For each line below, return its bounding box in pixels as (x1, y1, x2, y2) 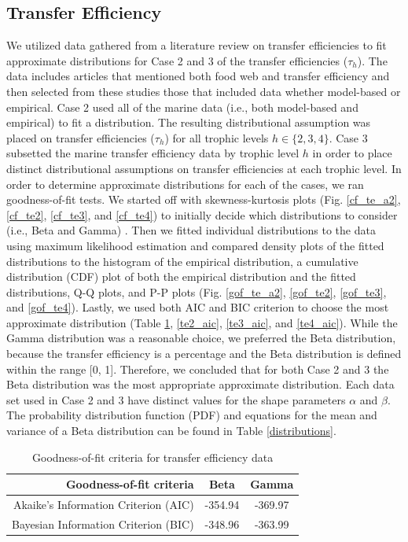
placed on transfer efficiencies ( (6, 129, 155, 146)
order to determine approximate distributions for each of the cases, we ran (6, 175, 364, 192)
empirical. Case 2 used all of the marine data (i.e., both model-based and (6, 98, 358, 115)
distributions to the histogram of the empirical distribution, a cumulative (6, 253, 358, 269)
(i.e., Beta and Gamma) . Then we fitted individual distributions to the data (6, 222, 376, 238)
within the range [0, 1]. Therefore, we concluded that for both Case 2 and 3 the (6, 360, 389, 377)
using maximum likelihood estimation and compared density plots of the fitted (6, 237, 384, 253)
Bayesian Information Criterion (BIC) (12, 515, 194, 532)
